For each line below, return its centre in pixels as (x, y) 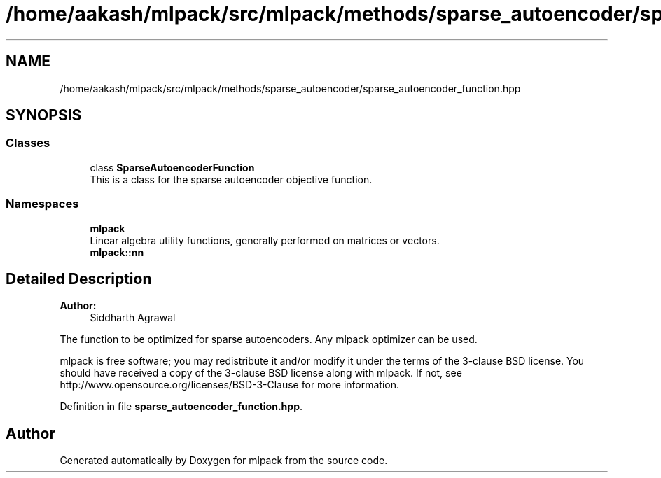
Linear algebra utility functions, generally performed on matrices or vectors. (265, 240)
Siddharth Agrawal (133, 318)
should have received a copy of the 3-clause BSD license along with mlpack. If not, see (261, 373)
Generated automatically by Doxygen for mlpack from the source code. (224, 461)
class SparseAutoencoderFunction (172, 167)
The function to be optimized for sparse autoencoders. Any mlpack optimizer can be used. (269, 339)
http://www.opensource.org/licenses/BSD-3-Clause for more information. (229, 385)
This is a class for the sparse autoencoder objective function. (231, 179)
